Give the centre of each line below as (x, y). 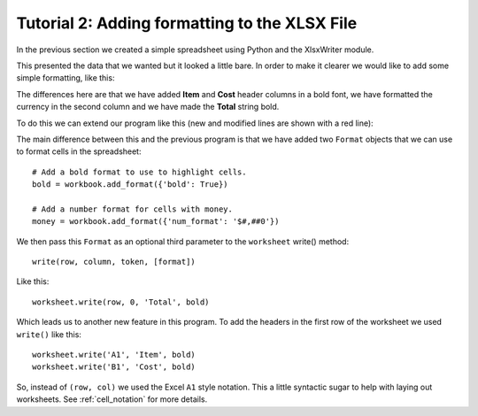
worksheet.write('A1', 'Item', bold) (114, 354)
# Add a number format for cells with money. (133, 209)
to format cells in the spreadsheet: (79, 151)
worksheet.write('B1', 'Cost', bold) (114, 367)
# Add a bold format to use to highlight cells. (139, 172)
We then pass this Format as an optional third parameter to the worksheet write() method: (183, 241)
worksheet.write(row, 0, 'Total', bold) (121, 302)
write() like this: (49, 334)
